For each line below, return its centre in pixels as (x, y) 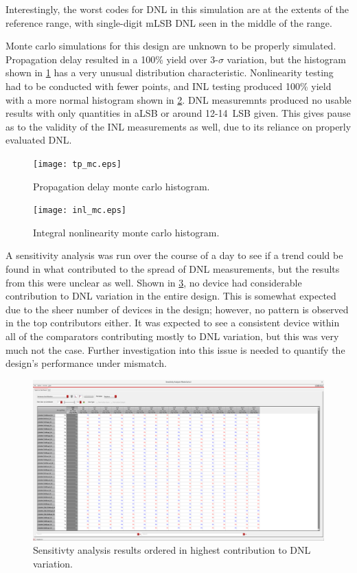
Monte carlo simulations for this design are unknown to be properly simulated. (171, 46)
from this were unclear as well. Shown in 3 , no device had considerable (154, 282)
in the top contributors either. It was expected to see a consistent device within (173, 323)
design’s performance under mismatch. (86, 363)
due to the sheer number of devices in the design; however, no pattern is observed (177, 309)
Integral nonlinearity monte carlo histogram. (126, 232)
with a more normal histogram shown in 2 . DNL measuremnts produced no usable (178, 99)
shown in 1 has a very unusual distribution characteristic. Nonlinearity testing (170, 72)
